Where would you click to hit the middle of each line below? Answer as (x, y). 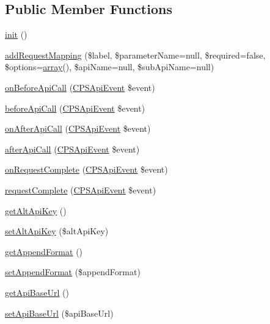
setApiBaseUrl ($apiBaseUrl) (59, 313)
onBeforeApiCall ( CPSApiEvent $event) (80, 87)
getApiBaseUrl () (37, 292)
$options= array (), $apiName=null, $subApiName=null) (110, 67)
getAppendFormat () (44, 251)
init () (16, 34)
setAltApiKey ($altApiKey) (57, 231)
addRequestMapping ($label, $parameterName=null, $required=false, (135, 55)
